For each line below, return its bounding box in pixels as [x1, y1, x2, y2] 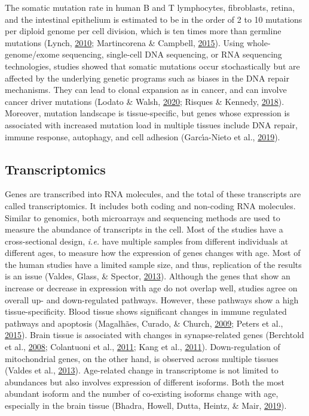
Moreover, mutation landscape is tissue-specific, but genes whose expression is [5, 107, 290, 119]
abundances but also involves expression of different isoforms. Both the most [5, 375, 284, 388]
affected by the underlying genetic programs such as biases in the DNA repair [5, 71, 289, 84]
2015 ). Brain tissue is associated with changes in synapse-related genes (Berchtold [5, 328, 304, 341]
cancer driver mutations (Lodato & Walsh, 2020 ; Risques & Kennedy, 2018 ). [5, 95, 284, 107]
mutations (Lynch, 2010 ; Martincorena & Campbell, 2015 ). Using [5, 36, 244, 49]
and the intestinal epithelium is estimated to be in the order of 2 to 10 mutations [5, 13, 302, 25]
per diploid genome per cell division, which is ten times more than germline [5, 25, 282, 37]
